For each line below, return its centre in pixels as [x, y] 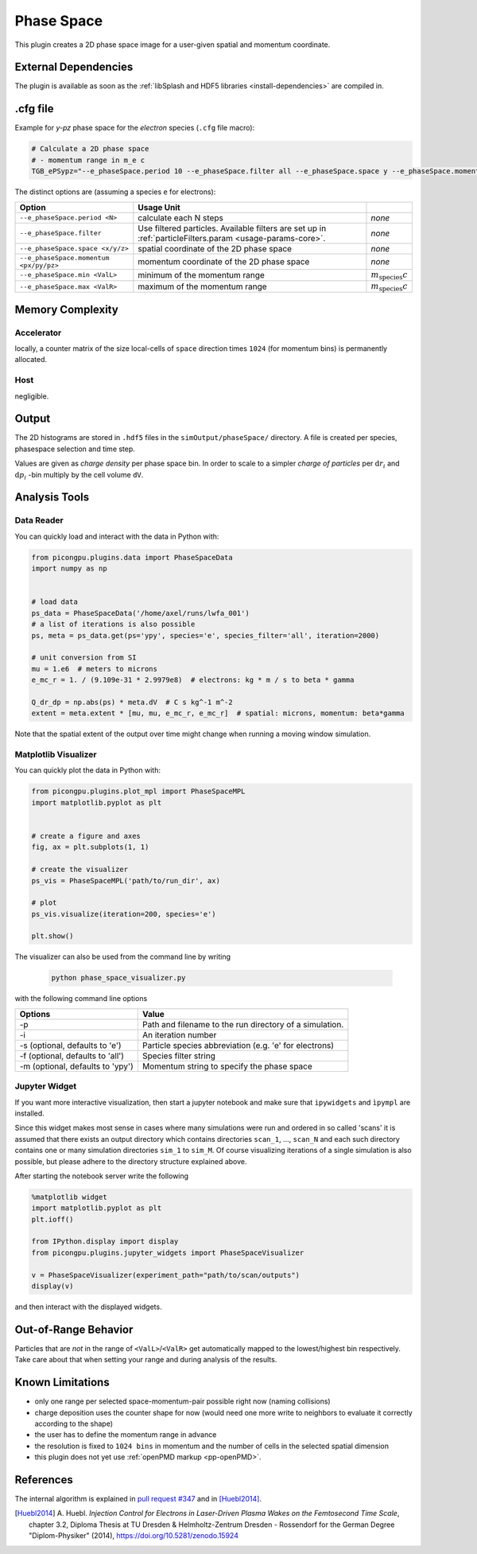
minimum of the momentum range [202, 275]
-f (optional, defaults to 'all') [72, 1056]
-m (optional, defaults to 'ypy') [77, 1066]
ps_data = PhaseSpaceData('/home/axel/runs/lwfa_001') [140, 613]
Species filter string [179, 1056]
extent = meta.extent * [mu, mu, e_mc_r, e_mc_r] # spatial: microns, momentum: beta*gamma [218, 713]
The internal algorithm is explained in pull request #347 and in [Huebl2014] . [138, 1499]
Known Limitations [62, 1383]
